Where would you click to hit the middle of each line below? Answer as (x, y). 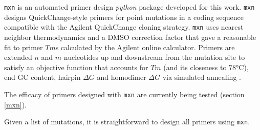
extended (18, 57)
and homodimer (122, 77)
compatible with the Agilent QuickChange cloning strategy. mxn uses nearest (124, 27)
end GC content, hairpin (42, 77)
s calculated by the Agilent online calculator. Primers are (145, 47)
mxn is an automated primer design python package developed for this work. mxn (129, 7)
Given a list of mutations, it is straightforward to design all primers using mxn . (127, 122)
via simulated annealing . (202, 77)
